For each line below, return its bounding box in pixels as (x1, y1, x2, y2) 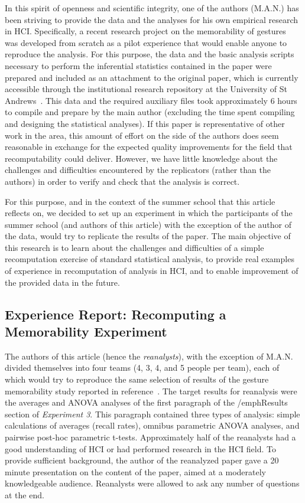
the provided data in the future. (5, 276, 120, 288)
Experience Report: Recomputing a (5, 305, 226, 323)
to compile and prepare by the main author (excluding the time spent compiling (5, 106, 295, 118)
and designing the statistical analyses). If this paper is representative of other (5, 117, 285, 129)
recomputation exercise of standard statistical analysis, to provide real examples (5, 253, 294, 265)
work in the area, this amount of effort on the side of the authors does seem (5, 129, 279, 141)
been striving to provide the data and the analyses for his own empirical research (5, 13, 298, 25)
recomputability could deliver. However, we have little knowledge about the (5, 152, 278, 164)
